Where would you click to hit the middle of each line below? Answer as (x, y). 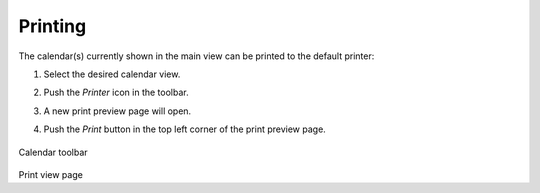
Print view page (51, 174)
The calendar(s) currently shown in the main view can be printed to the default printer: (196, 56)
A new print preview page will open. (117, 111)
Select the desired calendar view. (112, 74)
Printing (52, 26)
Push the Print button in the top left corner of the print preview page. (185, 129)
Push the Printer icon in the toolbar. (116, 92)
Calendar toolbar (53, 152)
